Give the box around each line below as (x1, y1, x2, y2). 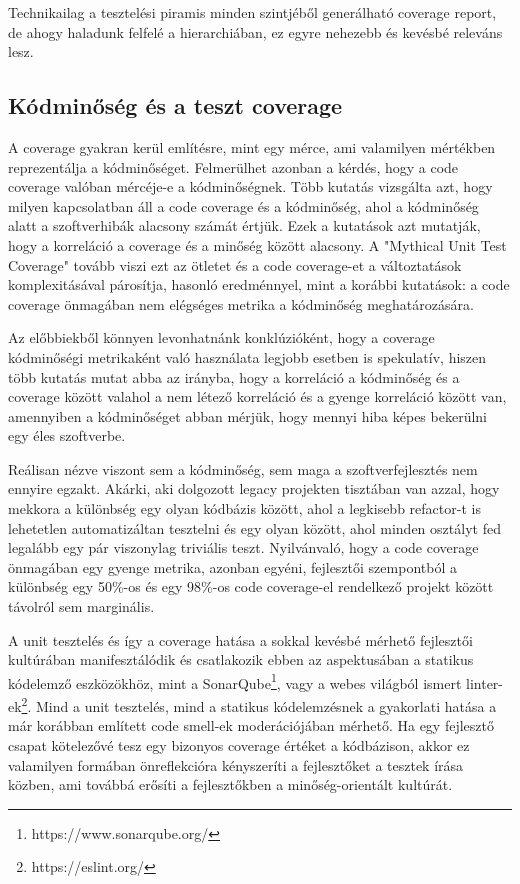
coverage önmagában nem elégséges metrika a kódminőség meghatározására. (8, 293, 474, 314)
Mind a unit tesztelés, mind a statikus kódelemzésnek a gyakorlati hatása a (36, 695, 497, 716)
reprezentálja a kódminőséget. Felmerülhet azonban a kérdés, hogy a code (8, 156, 459, 177)
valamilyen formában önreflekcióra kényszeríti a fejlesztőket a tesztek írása (8, 754, 464, 775)
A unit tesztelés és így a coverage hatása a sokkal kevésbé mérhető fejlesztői (8, 629, 473, 650)
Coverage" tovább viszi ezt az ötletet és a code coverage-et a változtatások (8, 254, 462, 275)
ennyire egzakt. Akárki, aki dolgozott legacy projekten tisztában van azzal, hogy (8, 478, 500, 499)
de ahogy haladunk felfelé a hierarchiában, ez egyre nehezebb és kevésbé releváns (8, 21, 503, 42)
